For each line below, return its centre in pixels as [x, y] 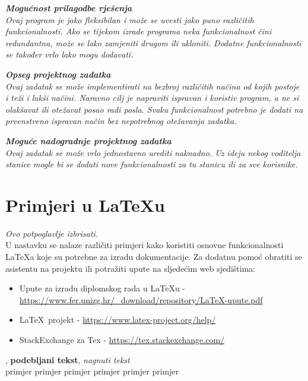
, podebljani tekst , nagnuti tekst [68, 359]
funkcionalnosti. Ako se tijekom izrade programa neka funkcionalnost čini [139, 31]
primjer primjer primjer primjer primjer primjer [92, 371]
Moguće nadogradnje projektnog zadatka [88, 140]
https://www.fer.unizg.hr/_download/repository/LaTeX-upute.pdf [141, 299]
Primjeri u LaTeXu [85, 204]
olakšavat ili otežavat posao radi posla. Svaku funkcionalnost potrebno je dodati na [154, 109]
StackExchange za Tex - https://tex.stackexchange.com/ [122, 339]
